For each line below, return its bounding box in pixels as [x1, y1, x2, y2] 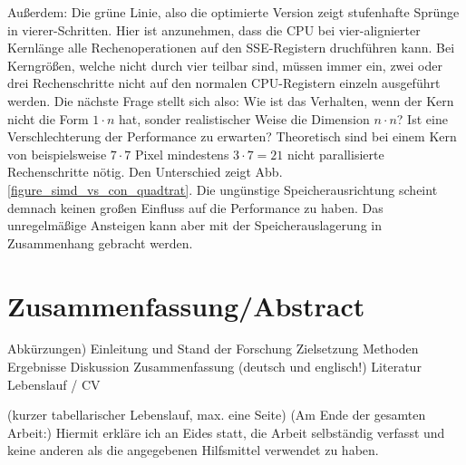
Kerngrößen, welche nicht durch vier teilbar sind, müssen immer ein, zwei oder [7, 55, 442, 74]
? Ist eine [396, 109, 448, 128]
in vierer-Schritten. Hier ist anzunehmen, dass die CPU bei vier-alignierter [7, 20, 421, 39]
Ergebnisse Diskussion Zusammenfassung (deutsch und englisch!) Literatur [7, 357, 422, 376]
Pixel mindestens [134, 144, 229, 163]
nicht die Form [7, 109, 89, 128]
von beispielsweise [7, 144, 107, 163]
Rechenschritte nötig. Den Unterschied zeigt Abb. [7, 162, 283, 181]
